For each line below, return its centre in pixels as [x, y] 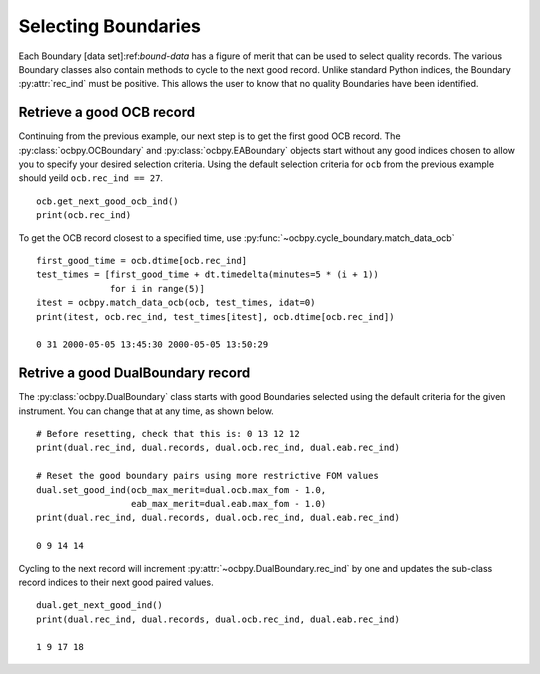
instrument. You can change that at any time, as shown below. [146, 411]
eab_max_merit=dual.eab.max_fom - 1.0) [228, 503]
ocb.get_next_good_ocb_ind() [107, 201]
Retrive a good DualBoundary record [134, 373]
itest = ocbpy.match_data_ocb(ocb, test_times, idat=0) [176, 303]
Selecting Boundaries [110, 26]
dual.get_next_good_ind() [100, 605]
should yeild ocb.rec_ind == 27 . [91, 178]
